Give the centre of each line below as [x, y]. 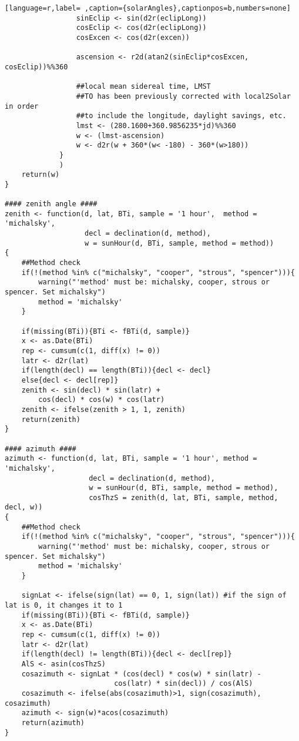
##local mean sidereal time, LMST [143, 87]
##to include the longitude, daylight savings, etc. [181, 116]
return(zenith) [51, 419]
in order [22, 106]
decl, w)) [24, 507]
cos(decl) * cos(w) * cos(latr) [102, 400]
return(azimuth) [53, 722]
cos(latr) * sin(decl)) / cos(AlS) [184, 684]
